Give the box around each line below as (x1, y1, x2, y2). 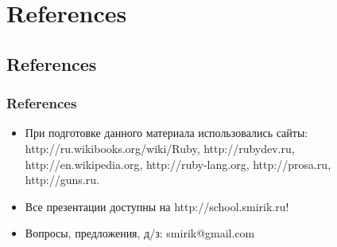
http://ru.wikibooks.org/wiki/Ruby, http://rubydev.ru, (25, 139, 295, 156)
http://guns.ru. (25, 171, 99, 188)
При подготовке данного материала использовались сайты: (25, 124, 308, 141)
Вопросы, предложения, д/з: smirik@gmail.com (25, 225, 255, 241)
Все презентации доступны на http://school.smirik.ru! (25, 198, 289, 214)
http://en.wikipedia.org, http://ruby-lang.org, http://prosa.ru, (25, 155, 331, 172)
